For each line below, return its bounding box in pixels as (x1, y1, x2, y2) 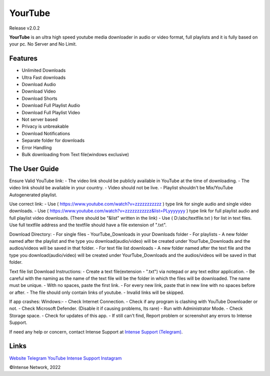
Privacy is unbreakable (21, 123, 69, 130)
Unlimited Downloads (21, 68, 66, 74)
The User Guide (9, 164, 59, 173)
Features (9, 54, 37, 63)
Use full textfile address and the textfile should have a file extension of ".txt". (9, 222, 167, 228)
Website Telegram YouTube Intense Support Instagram (9, 355, 122, 361)
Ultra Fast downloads (21, 74, 66, 80)
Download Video (21, 88, 56, 95)
